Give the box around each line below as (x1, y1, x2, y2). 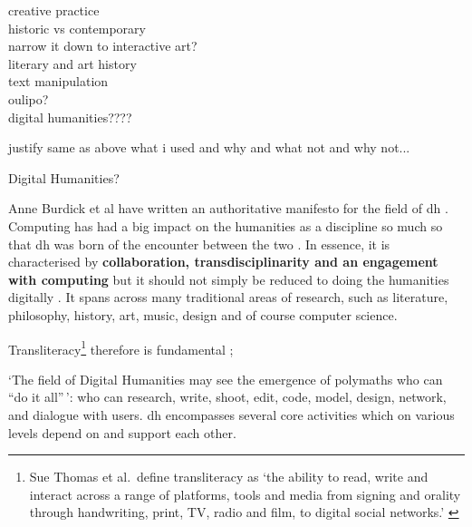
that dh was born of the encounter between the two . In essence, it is (8, 234, 390, 253)
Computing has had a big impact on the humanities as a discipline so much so (8, 216, 443, 235)
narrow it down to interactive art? (8, 36, 197, 55)
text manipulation (8, 72, 109, 91)
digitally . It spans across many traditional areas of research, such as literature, (8, 288, 448, 307)
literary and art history (8, 54, 137, 73)
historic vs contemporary (8, 18, 146, 37)
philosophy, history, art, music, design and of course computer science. (8, 305, 398, 324)
